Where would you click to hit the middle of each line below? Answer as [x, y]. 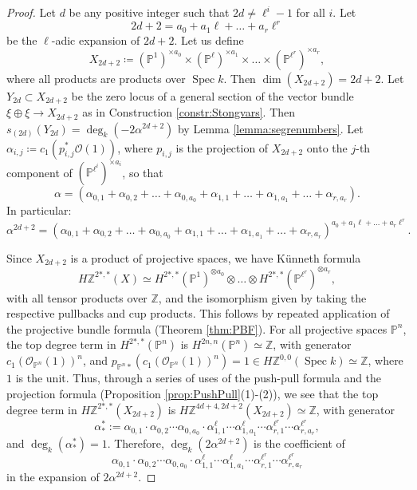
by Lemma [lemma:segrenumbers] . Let [270, 128]
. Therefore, [136, 443]
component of [39, 172]
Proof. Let [31, 12]
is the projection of [222, 147]
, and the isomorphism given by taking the [262, 297]
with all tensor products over [77, 297]
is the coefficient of [299, 443]
